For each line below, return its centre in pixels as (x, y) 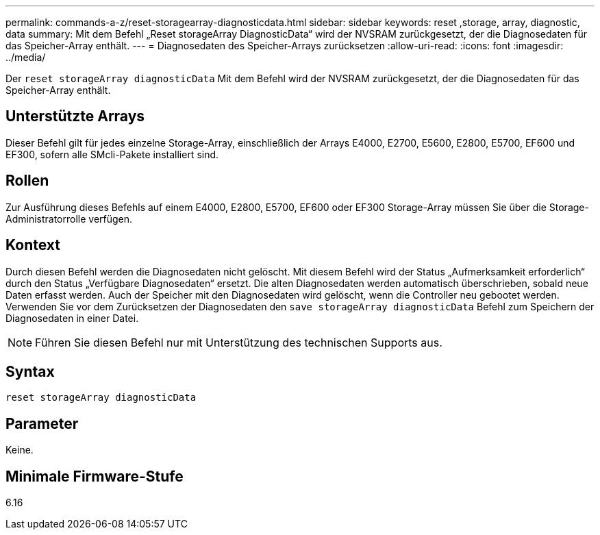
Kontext (33, 245)
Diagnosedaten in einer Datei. (72, 318)
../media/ (26, 57)
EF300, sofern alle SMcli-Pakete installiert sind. (112, 154)
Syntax (30, 371)
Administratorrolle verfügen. (69, 219)
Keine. (20, 450)
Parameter (42, 423)
